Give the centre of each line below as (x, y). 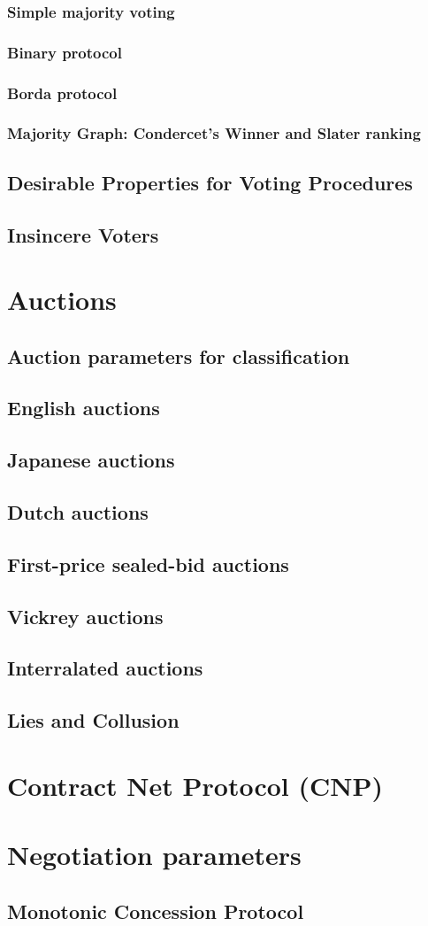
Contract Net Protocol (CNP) (195, 785)
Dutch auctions (78, 512)
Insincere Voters (83, 234)
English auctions (84, 408)
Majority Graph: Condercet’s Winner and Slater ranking (214, 133)
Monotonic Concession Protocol (156, 911)
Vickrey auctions (85, 616)
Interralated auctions (105, 668)
